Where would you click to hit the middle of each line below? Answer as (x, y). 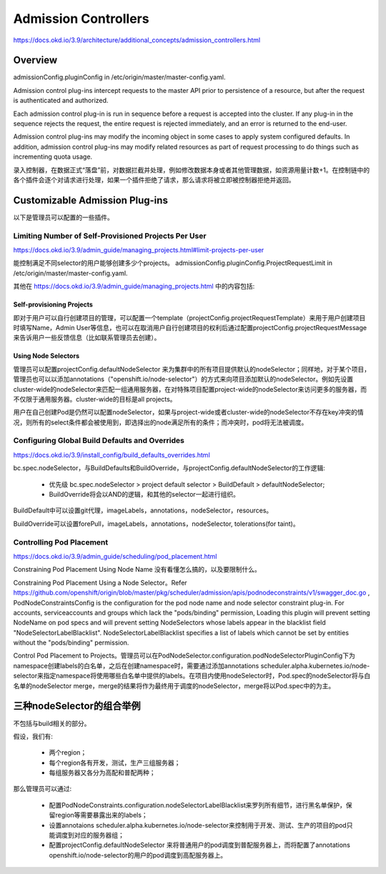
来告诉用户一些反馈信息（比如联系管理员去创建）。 (87, 338)
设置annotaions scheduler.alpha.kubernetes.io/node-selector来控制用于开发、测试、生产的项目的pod (198, 825)
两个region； (68, 753)
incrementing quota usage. (53, 157)
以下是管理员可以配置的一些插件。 (63, 217)
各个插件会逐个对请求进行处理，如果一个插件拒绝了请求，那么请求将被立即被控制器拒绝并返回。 (154, 179)
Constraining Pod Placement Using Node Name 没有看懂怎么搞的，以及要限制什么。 (137, 570)
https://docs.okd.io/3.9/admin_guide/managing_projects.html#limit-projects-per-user (139, 250)
